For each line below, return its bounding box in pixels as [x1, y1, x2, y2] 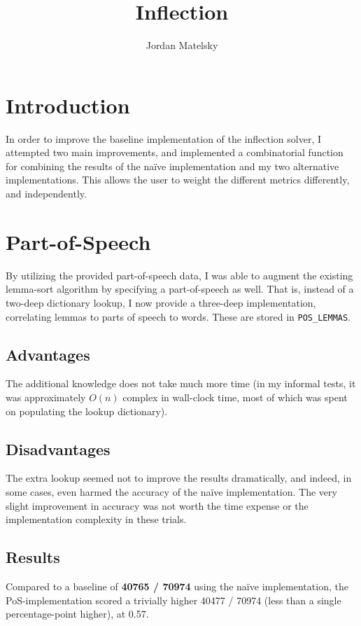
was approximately [6, 389, 86, 404]
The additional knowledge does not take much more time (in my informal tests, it [6, 376, 356, 391]
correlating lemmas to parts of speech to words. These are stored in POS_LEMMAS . [6, 309, 351, 324]
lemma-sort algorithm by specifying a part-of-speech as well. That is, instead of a [6, 281, 354, 296]
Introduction [6, 90, 130, 119]
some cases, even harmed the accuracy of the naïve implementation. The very [6, 484, 337, 499]
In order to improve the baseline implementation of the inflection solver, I [6, 131, 322, 146]
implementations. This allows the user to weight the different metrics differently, [6, 172, 350, 187]
